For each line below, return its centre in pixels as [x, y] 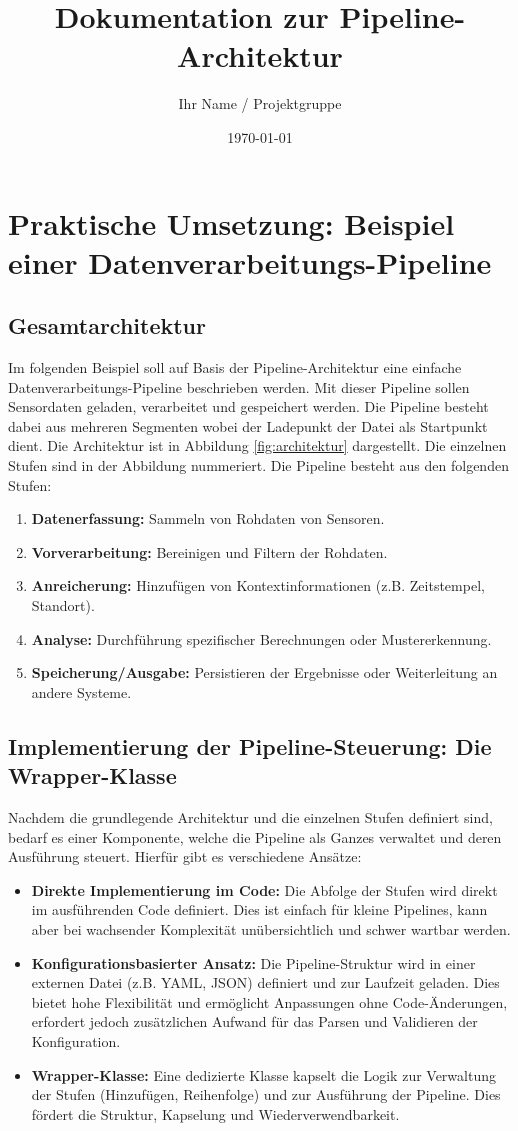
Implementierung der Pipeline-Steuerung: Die [250, 745]
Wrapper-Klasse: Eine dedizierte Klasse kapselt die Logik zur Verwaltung [263, 1074]
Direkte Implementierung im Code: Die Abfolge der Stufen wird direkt [264, 889]
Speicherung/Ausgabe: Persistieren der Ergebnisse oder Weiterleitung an [264, 672]
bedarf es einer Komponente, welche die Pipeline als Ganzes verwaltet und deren [255, 836]
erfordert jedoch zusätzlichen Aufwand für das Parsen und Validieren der [254, 1021]
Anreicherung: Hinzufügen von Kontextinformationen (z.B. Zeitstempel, [258, 585]
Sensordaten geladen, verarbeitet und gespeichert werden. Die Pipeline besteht [248, 406]
